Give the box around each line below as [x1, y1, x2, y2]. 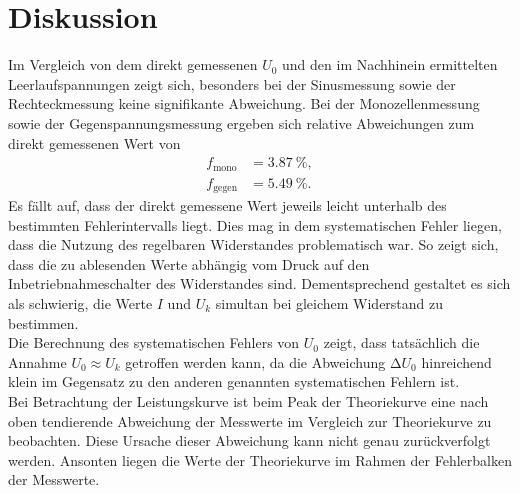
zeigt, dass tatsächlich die [323, 332, 480, 353]
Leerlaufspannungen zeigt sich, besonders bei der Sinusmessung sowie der [8, 73, 456, 94]
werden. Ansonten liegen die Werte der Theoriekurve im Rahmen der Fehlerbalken [8, 449, 512, 470]
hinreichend [421, 351, 492, 372]
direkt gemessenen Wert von [8, 132, 181, 153]
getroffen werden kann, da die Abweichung [125, 351, 386, 372]
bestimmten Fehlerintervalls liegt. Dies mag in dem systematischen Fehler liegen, [8, 214, 502, 235]
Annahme [8, 351, 67, 372]
